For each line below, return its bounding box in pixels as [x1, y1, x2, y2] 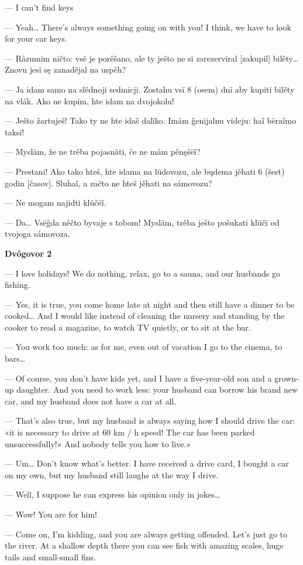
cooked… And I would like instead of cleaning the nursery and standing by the [5, 309, 285, 322]
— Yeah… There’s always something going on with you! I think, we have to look [5, 21, 291, 33]
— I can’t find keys [5, 1, 74, 13]
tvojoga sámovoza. [5, 227, 70, 240]
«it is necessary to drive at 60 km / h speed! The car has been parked [5, 426, 255, 438]
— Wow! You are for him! [5, 508, 97, 520]
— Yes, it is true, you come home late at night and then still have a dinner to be [5, 298, 295, 310]
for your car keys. [5, 32, 67, 45]
